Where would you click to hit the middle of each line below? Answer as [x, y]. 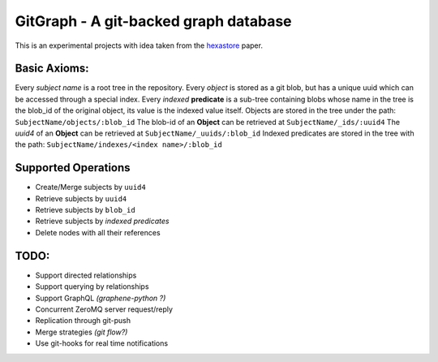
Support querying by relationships [92, 287]
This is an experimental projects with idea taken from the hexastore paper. [139, 45]
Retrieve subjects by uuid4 [81, 198]
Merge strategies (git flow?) [82, 332]
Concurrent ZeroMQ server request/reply [104, 309]
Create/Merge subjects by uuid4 [90, 187]
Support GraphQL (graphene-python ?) [101, 298]
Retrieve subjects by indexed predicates [102, 221]
